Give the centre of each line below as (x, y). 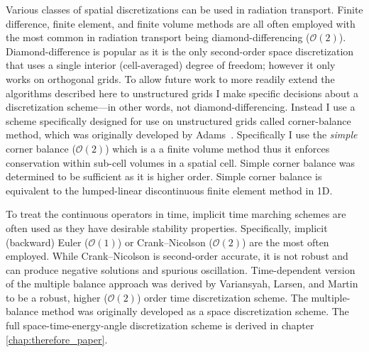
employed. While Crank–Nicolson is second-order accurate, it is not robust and (177, 256)
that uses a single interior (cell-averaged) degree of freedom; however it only (171, 65)
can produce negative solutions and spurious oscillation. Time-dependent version (181, 269)
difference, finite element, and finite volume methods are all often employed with (181, 23)
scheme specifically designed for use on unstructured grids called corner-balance (178, 120)
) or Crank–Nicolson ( (165, 242)
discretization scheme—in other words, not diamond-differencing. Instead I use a (181, 107)
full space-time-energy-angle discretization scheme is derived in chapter (160, 325)
